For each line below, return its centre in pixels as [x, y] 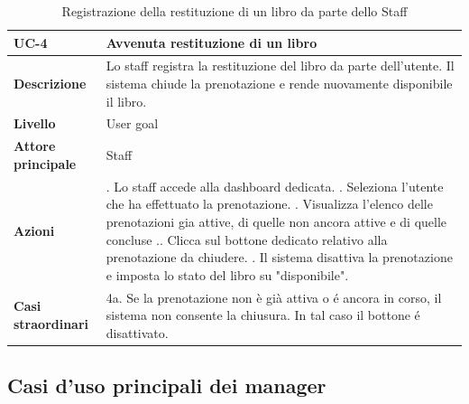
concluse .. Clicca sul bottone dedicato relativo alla [247, 239]
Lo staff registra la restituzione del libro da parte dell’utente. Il [280, 66]
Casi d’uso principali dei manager [167, 385]
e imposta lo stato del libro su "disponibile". [227, 274]
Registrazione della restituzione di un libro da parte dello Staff [234, 11]
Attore [35, 146]
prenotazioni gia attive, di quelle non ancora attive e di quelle [276, 221]
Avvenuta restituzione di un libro [212, 42]
